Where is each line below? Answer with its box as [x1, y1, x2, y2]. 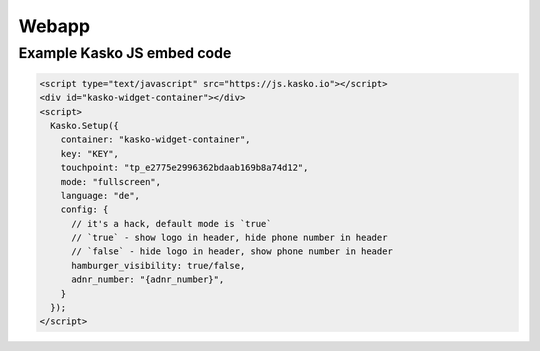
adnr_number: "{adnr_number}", [71, 274, 225, 285]
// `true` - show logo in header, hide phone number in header [71, 232, 388, 244]
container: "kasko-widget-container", [60, 134, 251, 145]
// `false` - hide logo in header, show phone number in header [71, 246, 394, 257]
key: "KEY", [60, 148, 120, 159]
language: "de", [60, 190, 140, 201]
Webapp [18, 15, 90, 37]
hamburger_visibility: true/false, [71, 260, 246, 271]
